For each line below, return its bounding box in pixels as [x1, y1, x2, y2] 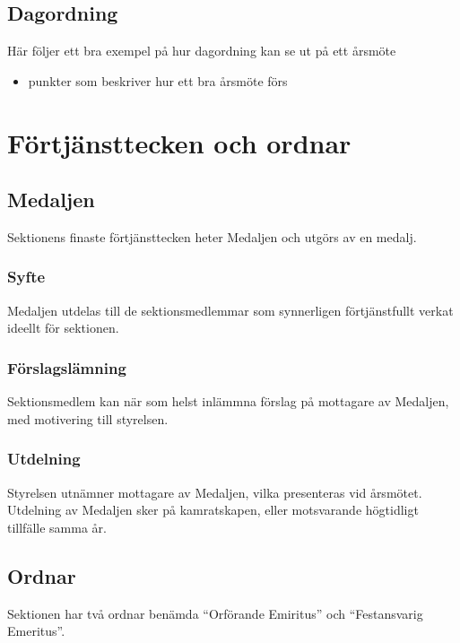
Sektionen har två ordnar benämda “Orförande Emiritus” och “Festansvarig [7, 604, 423, 622]
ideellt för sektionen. [7, 318, 119, 337]
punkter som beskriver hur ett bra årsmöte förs [28, 71, 288, 90]
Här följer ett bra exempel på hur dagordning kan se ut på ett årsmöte [7, 41, 396, 60]
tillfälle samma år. [7, 517, 107, 536]
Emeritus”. [7, 621, 65, 640]
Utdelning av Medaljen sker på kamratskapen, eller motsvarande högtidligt [7, 500, 419, 519]
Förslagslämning [7, 356, 126, 378]
